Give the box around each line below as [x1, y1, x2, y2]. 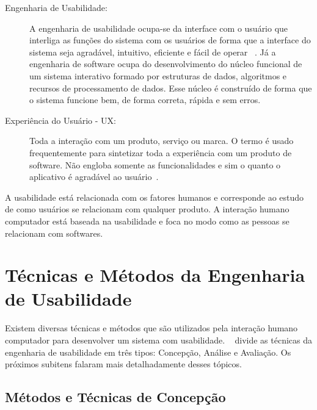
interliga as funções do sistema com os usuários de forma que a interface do [29, 34, 311, 46]
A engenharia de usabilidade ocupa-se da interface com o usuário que [29, 21, 288, 34]
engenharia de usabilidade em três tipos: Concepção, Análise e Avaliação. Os [5, 345, 291, 358]
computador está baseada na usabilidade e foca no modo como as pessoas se [5, 214, 290, 227]
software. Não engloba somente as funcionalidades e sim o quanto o [29, 158, 281, 171]
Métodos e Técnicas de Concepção [5, 387, 226, 406]
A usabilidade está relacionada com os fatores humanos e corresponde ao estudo [5, 190, 304, 203]
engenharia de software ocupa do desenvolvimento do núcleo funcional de [29, 57, 302, 70]
